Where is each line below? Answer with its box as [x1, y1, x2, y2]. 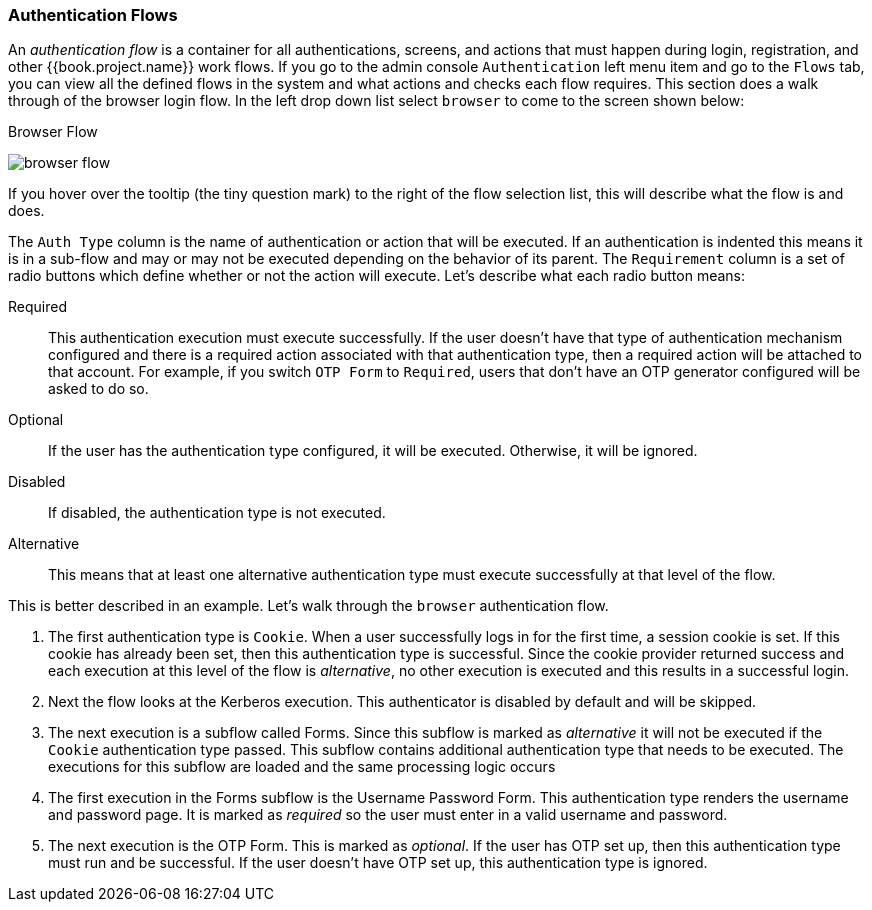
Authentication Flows [8, 5, 178, 25]
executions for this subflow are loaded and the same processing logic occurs [48, 758, 556, 776]
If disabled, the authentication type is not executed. [48, 504, 386, 522]
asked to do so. [48, 380, 149, 398]
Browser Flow [8, 123, 98, 141]
